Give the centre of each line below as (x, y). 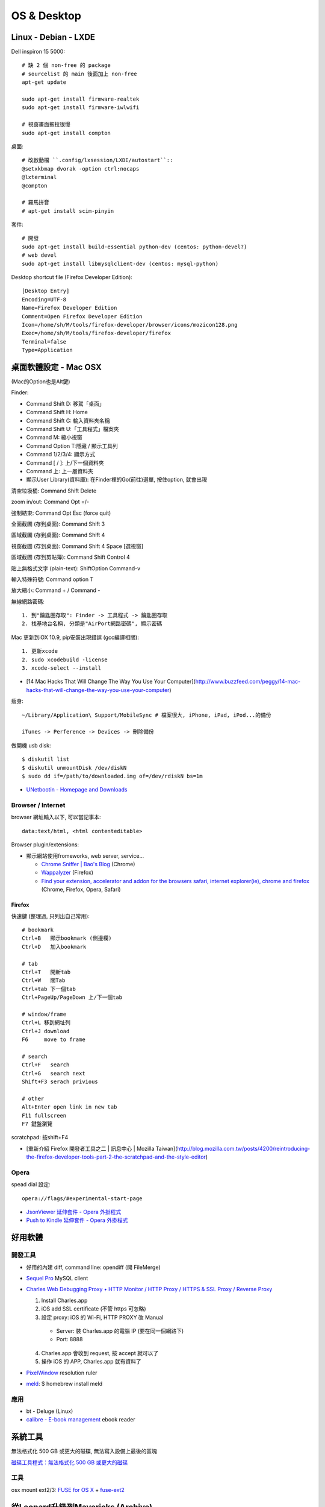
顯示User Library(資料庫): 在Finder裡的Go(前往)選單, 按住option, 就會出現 (117, 480)
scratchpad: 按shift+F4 (40, 1137)
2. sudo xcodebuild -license (65, 659)
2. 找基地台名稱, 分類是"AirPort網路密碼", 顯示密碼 (92, 624)
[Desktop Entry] (46, 291)
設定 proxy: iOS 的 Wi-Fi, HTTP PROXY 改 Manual (102, 1317)
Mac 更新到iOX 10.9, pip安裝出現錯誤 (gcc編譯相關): (75, 637)
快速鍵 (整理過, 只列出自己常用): (51, 916)
